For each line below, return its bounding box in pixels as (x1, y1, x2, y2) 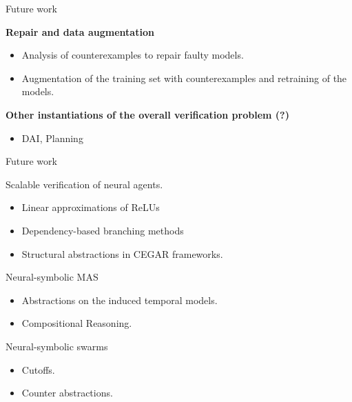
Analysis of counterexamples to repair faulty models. (21, 48, 244, 62)
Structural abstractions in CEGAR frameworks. (21, 246, 223, 261)
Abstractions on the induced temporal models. (21, 292, 218, 307)
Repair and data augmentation (6, 24, 154, 39)
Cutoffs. (21, 362, 55, 376)
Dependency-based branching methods (21, 223, 184, 237)
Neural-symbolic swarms (6, 339, 108, 353)
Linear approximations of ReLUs (21, 200, 160, 214)
